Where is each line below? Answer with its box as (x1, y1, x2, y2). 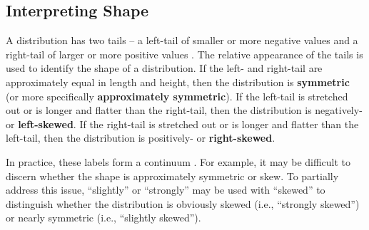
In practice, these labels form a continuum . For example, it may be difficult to (6, 154, 351, 169)
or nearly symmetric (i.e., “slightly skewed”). (6, 210, 201, 225)
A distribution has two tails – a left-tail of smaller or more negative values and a (6, 33, 358, 48)
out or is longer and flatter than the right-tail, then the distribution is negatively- (6, 103, 363, 117)
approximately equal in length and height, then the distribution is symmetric (6, 74, 350, 89)
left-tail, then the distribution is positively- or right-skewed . (6, 130, 276, 145)
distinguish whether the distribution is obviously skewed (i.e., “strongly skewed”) (6, 196, 360, 211)
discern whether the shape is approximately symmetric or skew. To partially (6, 168, 339, 183)
